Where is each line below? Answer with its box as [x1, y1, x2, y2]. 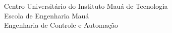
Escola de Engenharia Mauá [4, 10, 89, 20]
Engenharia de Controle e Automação [4, 20, 118, 30]
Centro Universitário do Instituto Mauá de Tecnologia [4, 1, 168, 11]
